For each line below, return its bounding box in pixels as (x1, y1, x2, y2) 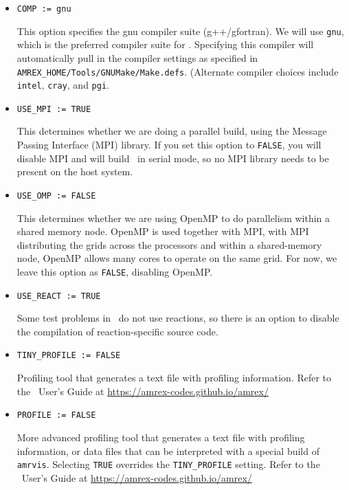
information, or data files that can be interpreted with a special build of (16, 443, 319, 458)
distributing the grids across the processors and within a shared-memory (16, 237, 322, 252)
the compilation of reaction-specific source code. (16, 324, 218, 338)
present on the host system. (16, 164, 133, 179)
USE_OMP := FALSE (16, 190, 96, 201)
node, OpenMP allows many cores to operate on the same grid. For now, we (16, 251, 337, 265)
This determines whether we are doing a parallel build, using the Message (16, 124, 327, 138)
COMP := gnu (16, 4, 71, 14)
